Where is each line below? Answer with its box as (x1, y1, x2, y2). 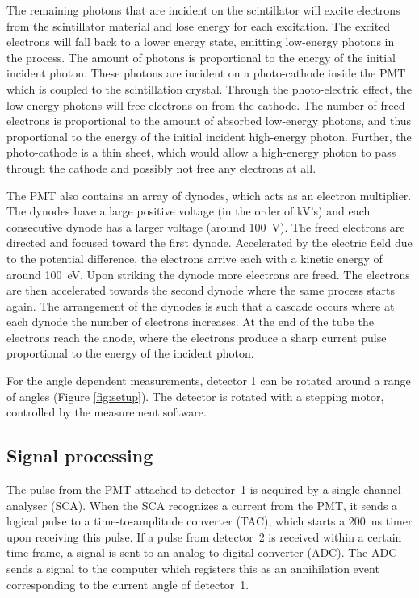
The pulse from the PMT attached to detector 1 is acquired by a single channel (6, 481, 401, 498)
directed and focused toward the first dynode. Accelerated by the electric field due (6, 234, 413, 251)
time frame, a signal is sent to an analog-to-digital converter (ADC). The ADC (6, 544, 397, 561)
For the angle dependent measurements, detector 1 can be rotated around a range (6, 372, 411, 389)
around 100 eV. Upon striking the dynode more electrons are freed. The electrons (6, 266, 410, 282)
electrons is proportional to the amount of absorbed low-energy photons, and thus (6, 112, 412, 129)
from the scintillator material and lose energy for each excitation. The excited (6, 17, 391, 34)
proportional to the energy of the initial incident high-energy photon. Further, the (6, 128, 412, 144)
